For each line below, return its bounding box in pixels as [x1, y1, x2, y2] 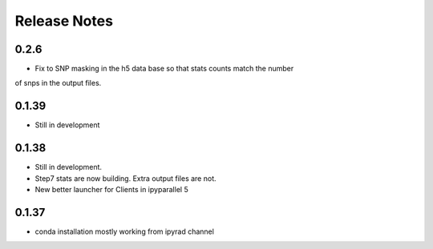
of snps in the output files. [14, 78, 102, 88]
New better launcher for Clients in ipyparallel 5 [34, 185, 188, 195]
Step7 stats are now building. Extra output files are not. [34, 173, 216, 183]
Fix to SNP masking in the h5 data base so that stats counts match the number [34, 64, 294, 74]
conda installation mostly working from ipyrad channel [34, 227, 214, 236]
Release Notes [14, 12, 114, 30]
